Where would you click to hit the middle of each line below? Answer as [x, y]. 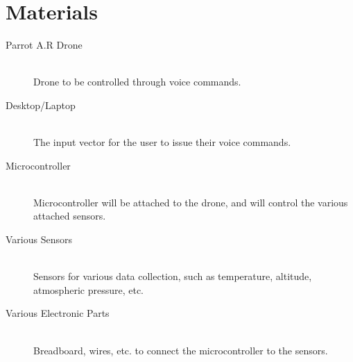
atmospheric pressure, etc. [88, 289]
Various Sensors [39, 239]
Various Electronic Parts [58, 313]
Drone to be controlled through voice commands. [137, 82]
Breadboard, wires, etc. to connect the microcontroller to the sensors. [181, 350]
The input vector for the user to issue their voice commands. [162, 142]
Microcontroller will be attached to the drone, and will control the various [191, 202]
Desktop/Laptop [41, 105]
